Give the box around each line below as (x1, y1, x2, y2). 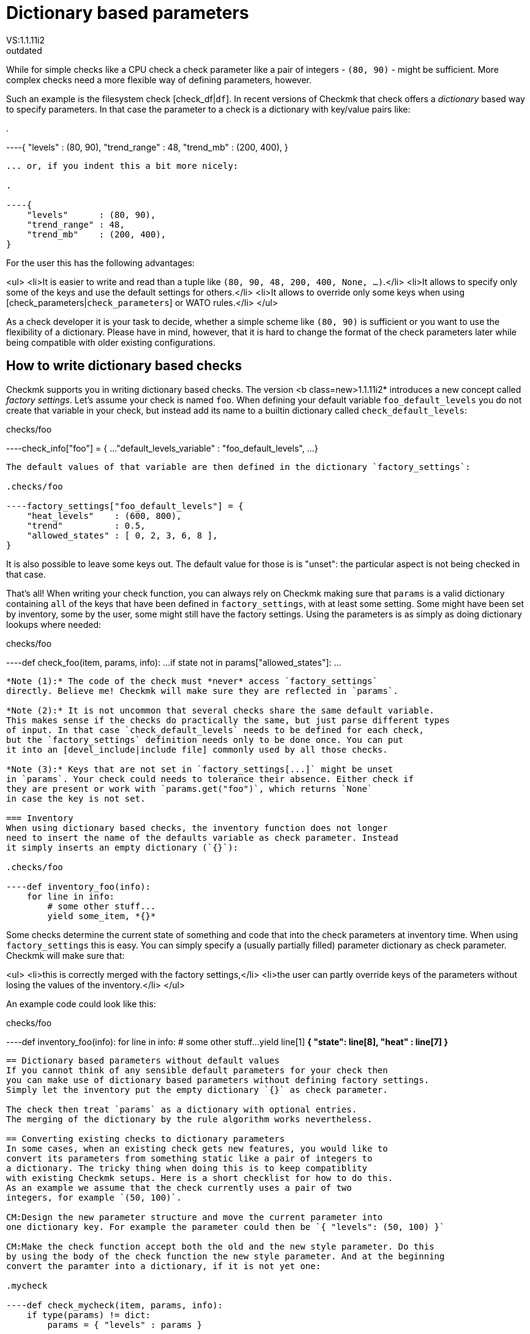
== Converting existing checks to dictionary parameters (6, 1133, 285, 1144)
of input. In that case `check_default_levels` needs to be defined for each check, (6, 725, 424, 735)
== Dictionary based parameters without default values (6, 1055, 280, 1065)
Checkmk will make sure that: (6, 950, 125, 961)
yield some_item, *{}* (47, 911, 156, 921)
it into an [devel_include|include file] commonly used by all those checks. (6, 744, 388, 755)
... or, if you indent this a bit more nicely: (6, 160, 239, 171)
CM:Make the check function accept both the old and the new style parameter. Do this (6, 1241, 435, 1251)
